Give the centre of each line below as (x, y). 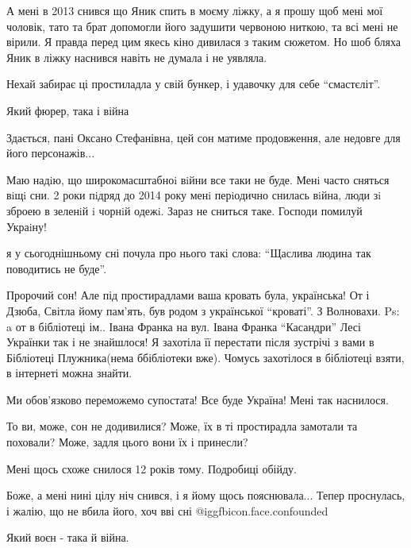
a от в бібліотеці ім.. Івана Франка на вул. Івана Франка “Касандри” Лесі (184, 326)
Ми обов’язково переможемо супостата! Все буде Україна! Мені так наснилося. (198, 399)
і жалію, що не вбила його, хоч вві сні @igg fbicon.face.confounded (167, 510)
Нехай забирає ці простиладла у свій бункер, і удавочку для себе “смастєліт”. (194, 84)
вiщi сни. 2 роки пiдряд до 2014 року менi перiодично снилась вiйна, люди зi (194, 195)
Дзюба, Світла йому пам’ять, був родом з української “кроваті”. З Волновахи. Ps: (203, 310)
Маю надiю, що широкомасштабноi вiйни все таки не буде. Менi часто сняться (198, 179)
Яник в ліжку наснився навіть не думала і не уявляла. (137, 57)
